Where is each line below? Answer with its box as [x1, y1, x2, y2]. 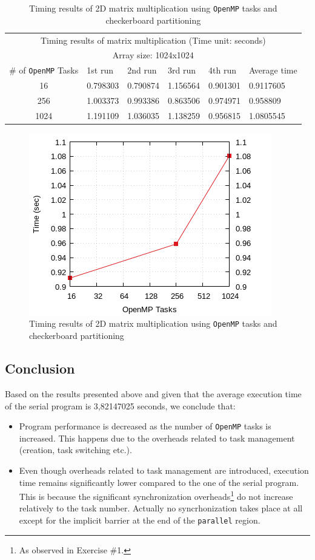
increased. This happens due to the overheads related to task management [19, 431, 295, 444]
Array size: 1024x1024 [112, 49, 194, 61]
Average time [248, 64, 297, 77]
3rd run [168, 64, 196, 77]
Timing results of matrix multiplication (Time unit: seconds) [40, 33, 266, 46]
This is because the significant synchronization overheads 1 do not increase [19, 488, 293, 502]
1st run [87, 64, 113, 77]
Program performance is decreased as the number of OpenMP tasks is [19, 420, 271, 432]
